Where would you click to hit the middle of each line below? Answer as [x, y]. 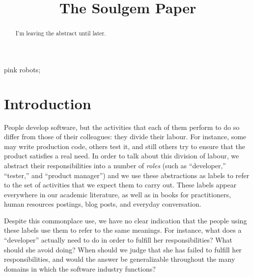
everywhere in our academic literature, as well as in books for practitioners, [117, 194]
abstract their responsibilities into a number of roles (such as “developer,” [115, 165]
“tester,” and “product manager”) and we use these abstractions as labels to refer [127, 175]
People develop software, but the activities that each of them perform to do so [122, 127]
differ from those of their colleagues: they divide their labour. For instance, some [125, 137]
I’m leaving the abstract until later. [61, 33]
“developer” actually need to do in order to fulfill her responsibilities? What [118, 240]
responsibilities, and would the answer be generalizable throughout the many [120, 259]
